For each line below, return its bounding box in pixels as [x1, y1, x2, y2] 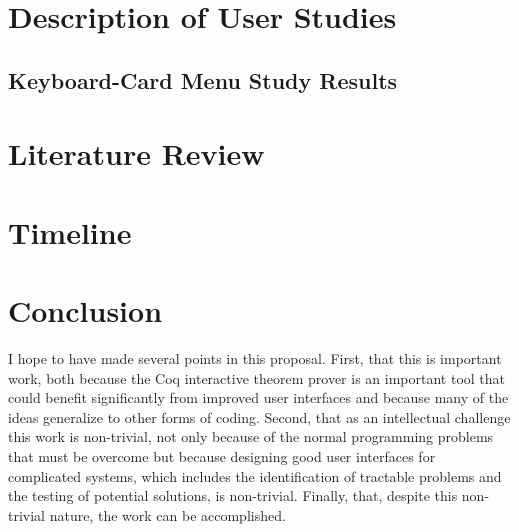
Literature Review [8, 133, 265, 174]
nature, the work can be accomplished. [49, 504, 286, 525]
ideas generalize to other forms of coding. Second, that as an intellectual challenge [8, 406, 511, 427]
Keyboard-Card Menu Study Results [8, 64, 398, 95]
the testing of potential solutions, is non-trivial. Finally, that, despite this [8, 485, 458, 506]
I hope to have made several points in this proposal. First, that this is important [8, 348, 502, 369]
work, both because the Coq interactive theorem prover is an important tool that [8, 367, 505, 388]
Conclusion [8, 290, 163, 331]
